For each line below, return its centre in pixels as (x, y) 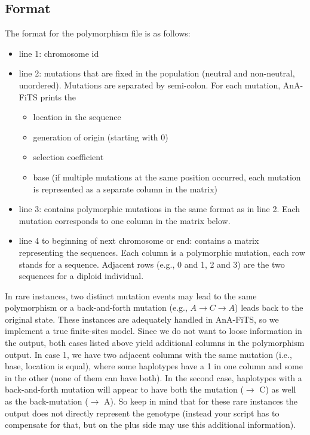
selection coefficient (68, 157)
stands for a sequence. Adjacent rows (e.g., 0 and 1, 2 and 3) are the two (152, 264)
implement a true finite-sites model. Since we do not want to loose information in (154, 331)
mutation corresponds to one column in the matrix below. (125, 220)
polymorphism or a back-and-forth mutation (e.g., (96, 307)
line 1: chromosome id (59, 53)
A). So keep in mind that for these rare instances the (201, 401)
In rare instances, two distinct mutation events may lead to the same (131, 295)
